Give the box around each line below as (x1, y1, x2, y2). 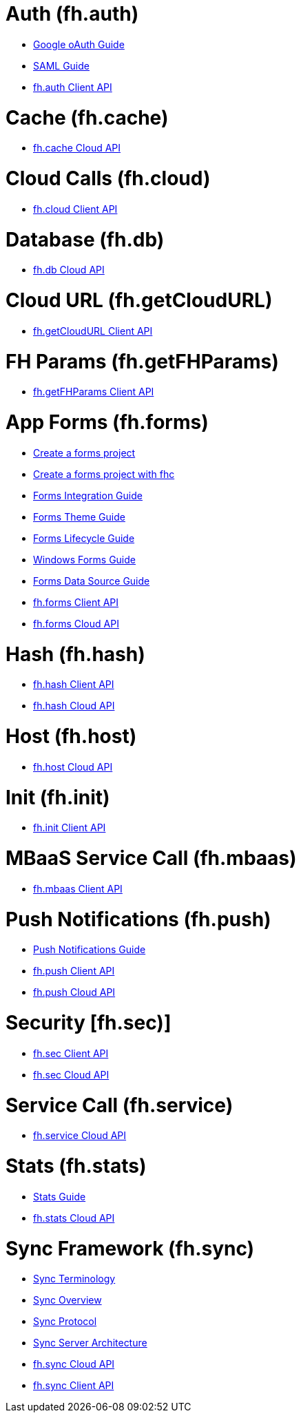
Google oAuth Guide (33, 38, 125, 50)
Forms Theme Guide (33, 510, 125, 523)
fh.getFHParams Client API (33, 386, 154, 398)
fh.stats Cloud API (33, 1211, 115, 1224)
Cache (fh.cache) (6, 105, 169, 129)
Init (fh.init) (6, 785, 110, 809)
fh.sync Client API (33, 1379, 114, 1392)
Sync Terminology (33, 1273, 116, 1285)
